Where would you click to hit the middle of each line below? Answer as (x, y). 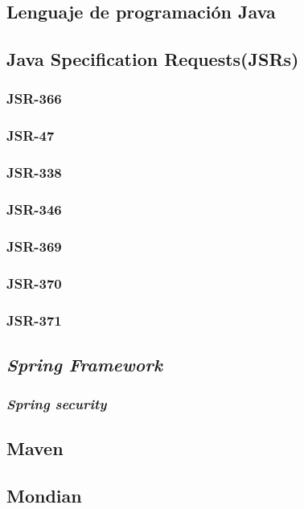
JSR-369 (34, 246)
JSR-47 (31, 135)
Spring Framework (84, 364)
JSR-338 (34, 172)
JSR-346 (34, 209)
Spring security (57, 404)
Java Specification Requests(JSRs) (153, 59)
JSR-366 (34, 99)
